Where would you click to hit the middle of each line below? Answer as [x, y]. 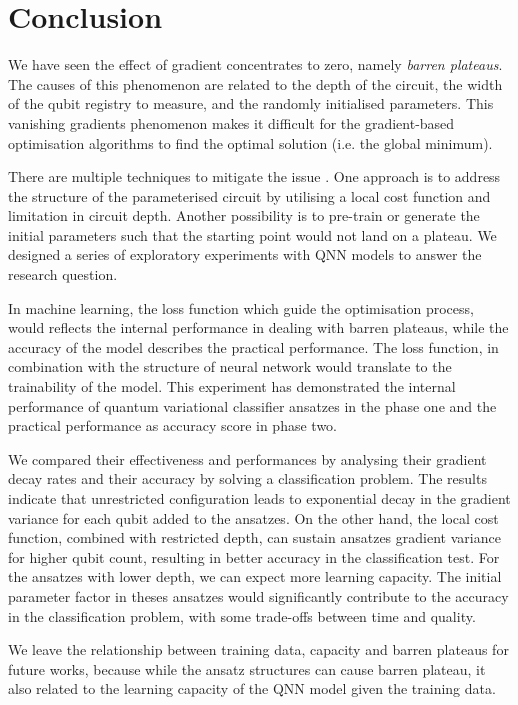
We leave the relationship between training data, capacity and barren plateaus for [258, 649]
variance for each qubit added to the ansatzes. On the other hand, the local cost [253, 517]
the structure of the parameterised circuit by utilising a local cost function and [249, 195]
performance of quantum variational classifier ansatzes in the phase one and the [252, 405]
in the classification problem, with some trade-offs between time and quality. [242, 615]
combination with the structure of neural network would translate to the [230, 366]
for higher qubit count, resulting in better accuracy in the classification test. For [254, 556]
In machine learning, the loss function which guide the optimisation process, [241, 307]
